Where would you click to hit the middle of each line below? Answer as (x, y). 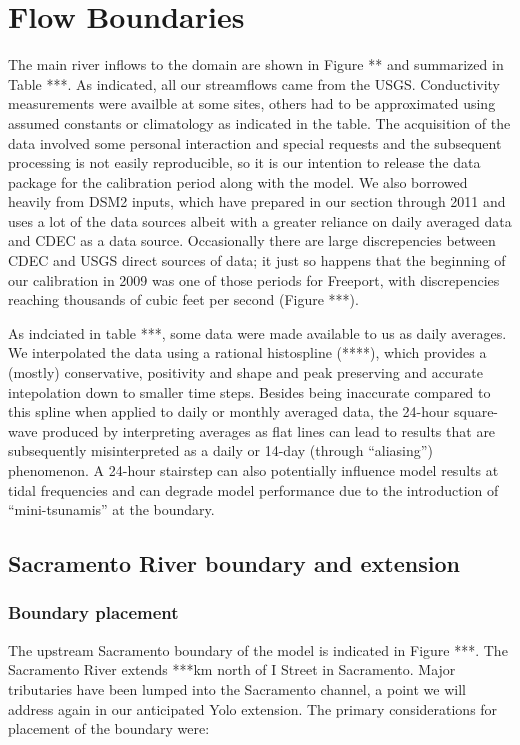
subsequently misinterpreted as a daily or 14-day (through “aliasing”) (220, 450)
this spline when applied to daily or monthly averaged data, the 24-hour (229, 411)
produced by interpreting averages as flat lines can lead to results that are (269, 430)
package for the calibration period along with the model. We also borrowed (238, 181)
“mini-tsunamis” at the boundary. (111, 509)
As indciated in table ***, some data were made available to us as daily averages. (257, 332)
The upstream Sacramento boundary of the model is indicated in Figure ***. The (258, 649)
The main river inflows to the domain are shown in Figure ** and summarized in (256, 64)
